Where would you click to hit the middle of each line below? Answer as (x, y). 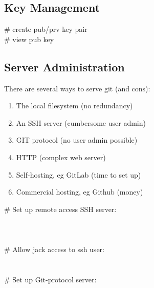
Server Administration (64, 66)
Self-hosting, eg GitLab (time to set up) (79, 174)
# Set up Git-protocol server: (50, 279)
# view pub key (29, 39)
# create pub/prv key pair (46, 29)
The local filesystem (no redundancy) (74, 105)
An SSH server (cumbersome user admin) (81, 122)
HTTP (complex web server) (61, 157)
